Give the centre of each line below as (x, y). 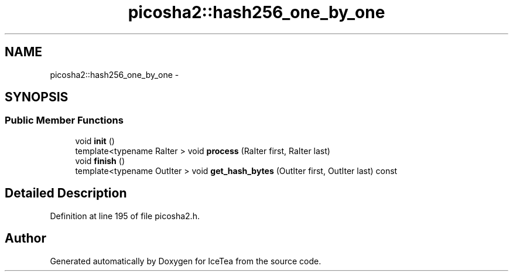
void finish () (100, 161)
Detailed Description (66, 193)
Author (25, 238)
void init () (95, 141)
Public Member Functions (64, 120)
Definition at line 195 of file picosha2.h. (125, 216)
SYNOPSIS (37, 97)
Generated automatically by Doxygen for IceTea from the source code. (186, 261)
